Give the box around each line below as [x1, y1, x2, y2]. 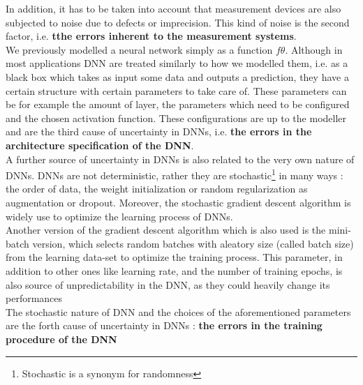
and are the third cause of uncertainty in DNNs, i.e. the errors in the [6, 124, 312, 139]
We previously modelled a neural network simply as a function [6, 42, 273, 56]
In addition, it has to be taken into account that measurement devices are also [6, 1, 341, 15]
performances [6, 291, 63, 305]
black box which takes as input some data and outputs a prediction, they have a [6, 69, 349, 84]
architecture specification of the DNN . [6, 137, 194, 152]
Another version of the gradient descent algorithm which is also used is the [6, 222, 326, 237]
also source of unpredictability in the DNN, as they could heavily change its [6, 277, 330, 292]
